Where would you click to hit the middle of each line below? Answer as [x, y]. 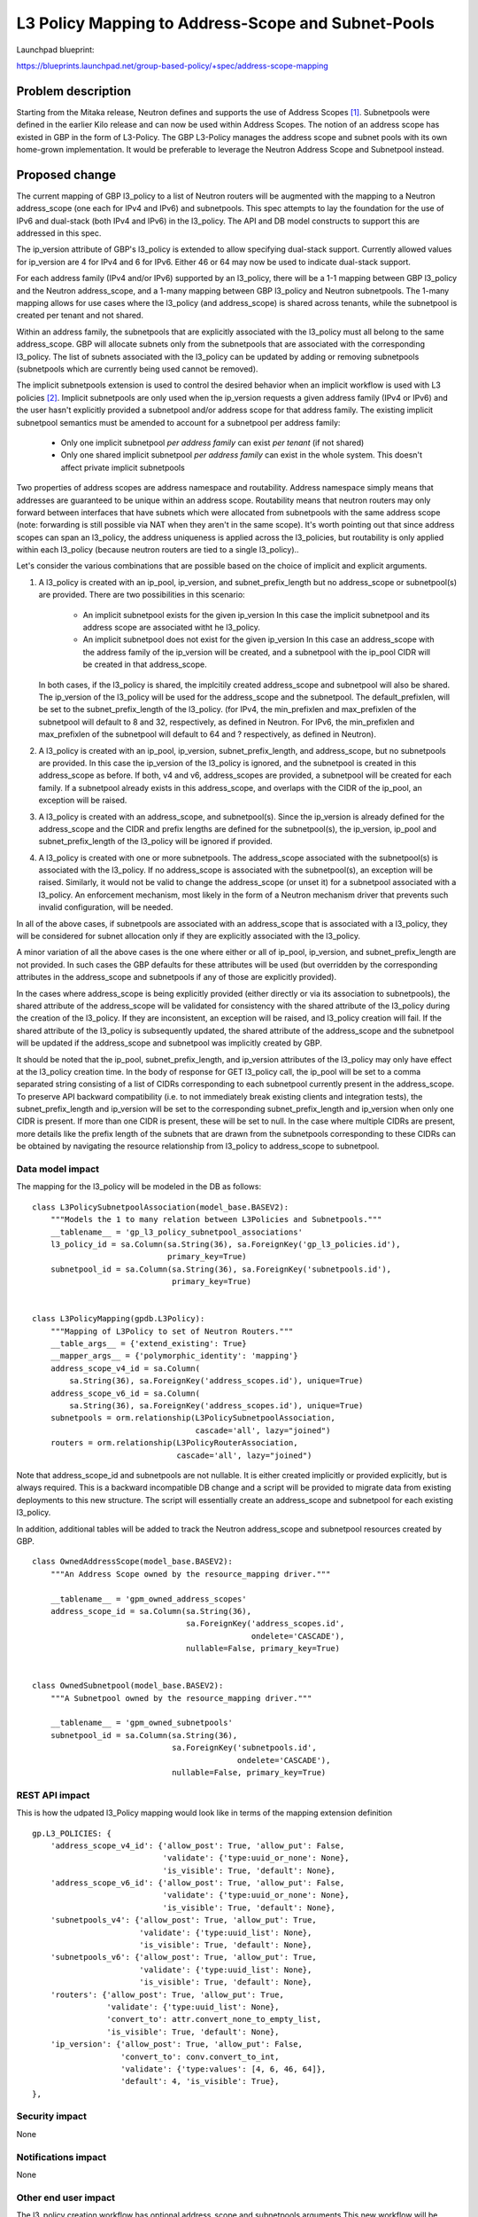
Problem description [74, 91]
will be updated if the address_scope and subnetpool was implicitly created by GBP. [169, 1043]
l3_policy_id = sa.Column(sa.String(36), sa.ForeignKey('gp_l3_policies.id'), [225, 1244]
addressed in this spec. [59, 233]
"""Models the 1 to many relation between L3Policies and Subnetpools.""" [216, 1220]
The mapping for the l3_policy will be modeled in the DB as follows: [139, 1187]
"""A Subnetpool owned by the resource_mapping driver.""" [181, 1698]
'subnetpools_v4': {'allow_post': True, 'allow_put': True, [184, 1920]
